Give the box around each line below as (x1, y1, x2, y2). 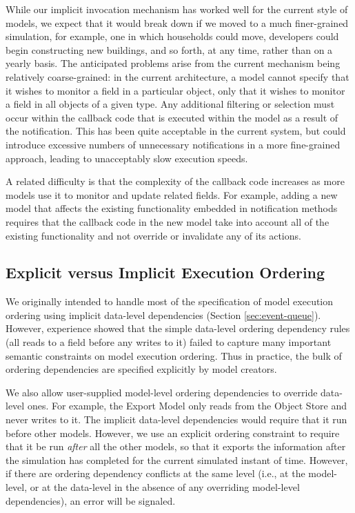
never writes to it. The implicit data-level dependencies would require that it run (6, 412, 347, 427)
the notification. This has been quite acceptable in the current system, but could (6, 124, 346, 138)
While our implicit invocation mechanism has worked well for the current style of (6, 2, 348, 16)
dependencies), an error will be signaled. (6, 493, 176, 507)
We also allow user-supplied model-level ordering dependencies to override (6, 385, 318, 399)
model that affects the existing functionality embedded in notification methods (6, 201, 338, 215)
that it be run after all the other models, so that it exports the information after (6, 439, 346, 454)
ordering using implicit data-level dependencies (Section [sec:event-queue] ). (6, 307, 321, 322)
